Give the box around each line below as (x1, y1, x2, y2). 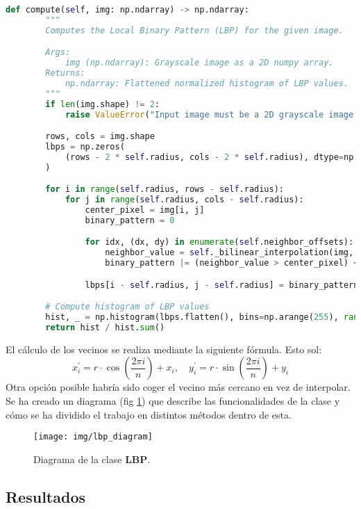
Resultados (6, 485, 85, 507)
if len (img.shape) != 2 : (45, 99, 160, 109)
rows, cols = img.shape (45, 131, 155, 142)
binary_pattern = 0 (85, 215, 175, 225)
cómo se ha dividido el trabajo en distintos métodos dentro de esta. (6, 407, 292, 421)
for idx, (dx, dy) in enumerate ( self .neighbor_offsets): (85, 237, 354, 248)
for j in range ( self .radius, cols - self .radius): (65, 195, 304, 205)
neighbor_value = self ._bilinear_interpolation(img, (105, 248, 354, 258)
